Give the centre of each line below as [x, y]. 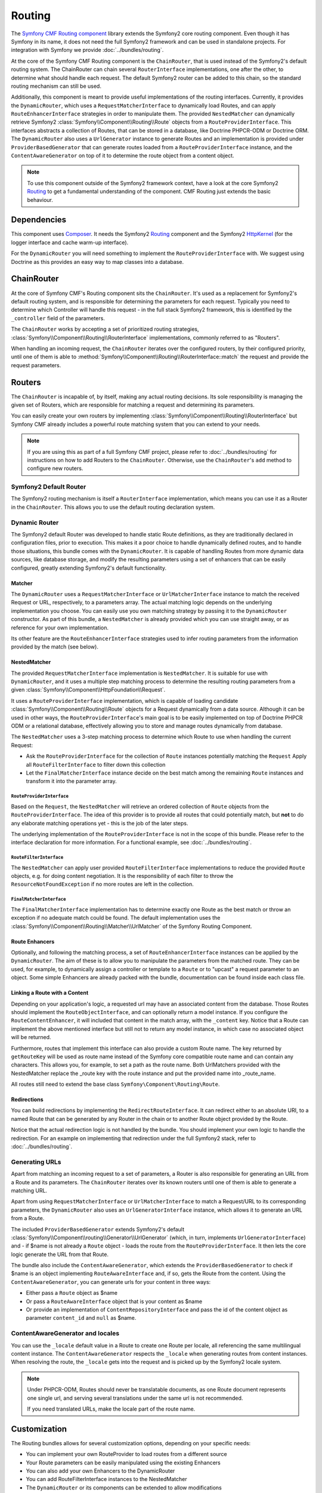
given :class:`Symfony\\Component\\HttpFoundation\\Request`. [88, 690]
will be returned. [31, 1037]
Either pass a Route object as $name [72, 1293]
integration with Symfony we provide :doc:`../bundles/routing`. [87, 50]
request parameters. [36, 365]
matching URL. [29, 1190]
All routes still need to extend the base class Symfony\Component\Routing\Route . [115, 1085]
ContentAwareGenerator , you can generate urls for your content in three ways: [111, 1282]
